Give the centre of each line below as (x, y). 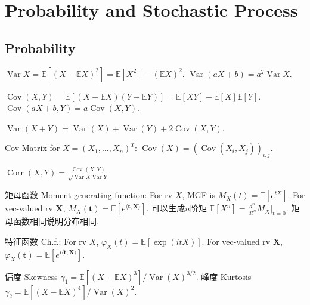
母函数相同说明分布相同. (52, 221)
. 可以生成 (166, 208)
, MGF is (199, 195)
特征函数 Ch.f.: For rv (46, 241)
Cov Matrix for (32, 148)
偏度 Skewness (31, 276)
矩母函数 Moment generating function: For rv (89, 195)
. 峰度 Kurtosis (224, 276)
